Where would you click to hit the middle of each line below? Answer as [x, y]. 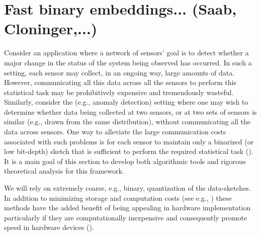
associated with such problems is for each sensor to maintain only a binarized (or [129, 141]
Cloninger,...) [51, 28]
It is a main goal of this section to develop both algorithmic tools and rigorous [125, 161]
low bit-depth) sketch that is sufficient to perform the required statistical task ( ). [129, 151]
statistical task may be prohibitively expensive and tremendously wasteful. [119, 92]
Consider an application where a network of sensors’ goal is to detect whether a [126, 53]
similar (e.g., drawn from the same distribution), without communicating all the [127, 122]
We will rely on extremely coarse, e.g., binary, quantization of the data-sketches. [127, 188]
